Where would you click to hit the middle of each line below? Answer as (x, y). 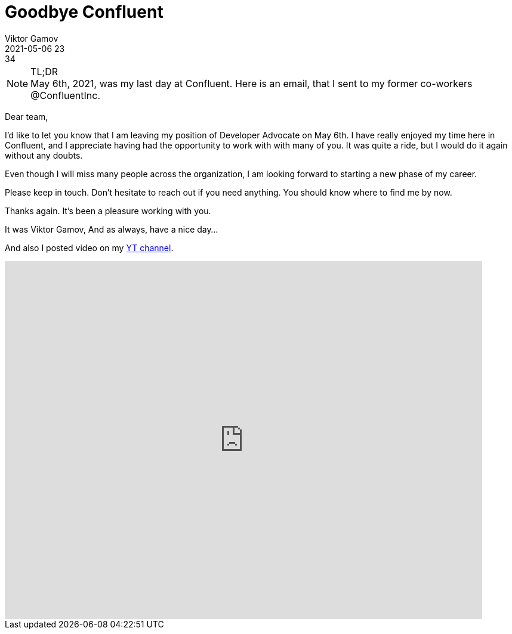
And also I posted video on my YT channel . (89, 248)
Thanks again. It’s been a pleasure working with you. (108, 211)
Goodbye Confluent (84, 12)
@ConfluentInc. (66, 95)
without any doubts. (44, 155)
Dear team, (27, 116)
